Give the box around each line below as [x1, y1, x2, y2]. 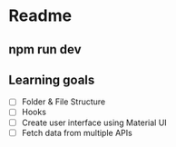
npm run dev [8, 42, 83, 57]
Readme [8, 5, 73, 26]
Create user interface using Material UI [21, 117, 167, 128]
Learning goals [8, 72, 95, 87]
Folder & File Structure [21, 96, 106, 107]
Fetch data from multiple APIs [21, 127, 132, 138]
